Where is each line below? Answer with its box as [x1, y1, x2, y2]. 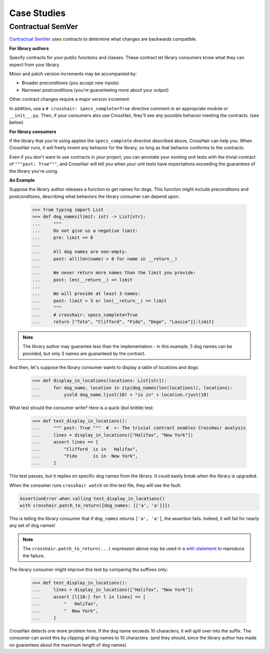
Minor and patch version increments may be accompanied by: [9, 71, 137, 77]
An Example [9, 177, 35, 183]
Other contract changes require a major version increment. [9, 96, 130, 102]
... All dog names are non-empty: [32, 249, 127, 255]
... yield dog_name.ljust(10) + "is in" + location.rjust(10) [32, 392, 209, 398]
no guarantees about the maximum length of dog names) [9, 641, 127, 648]
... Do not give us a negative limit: [32, 228, 138, 233]
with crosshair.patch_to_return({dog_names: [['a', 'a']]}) [19, 503, 170, 508]
